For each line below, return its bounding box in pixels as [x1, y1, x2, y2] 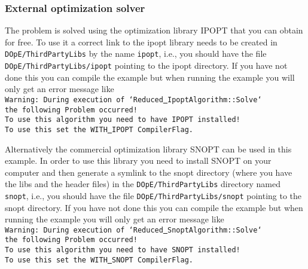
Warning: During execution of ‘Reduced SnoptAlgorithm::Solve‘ [5, 225, 262, 234]
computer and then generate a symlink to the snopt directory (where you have [5, 166, 292, 178]
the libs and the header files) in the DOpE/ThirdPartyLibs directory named [5, 178, 281, 190]
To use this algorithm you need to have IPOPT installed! [5, 115, 240, 124]
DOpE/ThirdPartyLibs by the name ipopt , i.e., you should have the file [5, 47, 267, 60]
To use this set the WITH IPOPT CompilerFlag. [5, 125, 194, 134]
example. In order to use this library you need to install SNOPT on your [5, 154, 272, 167]
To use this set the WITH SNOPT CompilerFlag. [5, 255, 194, 264]
